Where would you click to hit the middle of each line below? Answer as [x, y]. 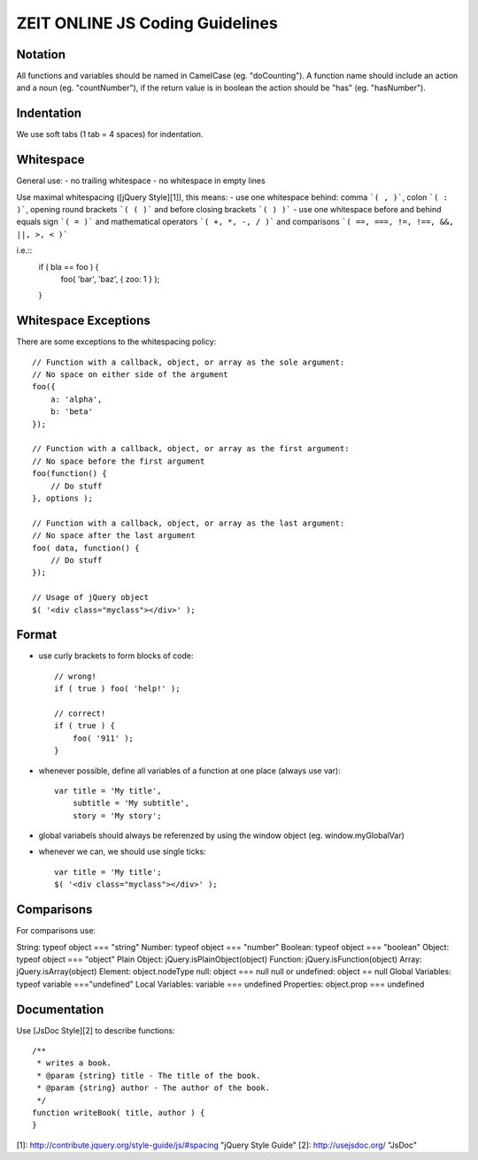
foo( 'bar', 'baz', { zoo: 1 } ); [110, 279]
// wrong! [75, 676]
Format [37, 635]
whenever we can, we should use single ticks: [123, 852]
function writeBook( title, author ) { [119, 1112]
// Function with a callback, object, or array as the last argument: [189, 523]
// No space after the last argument [114, 536]
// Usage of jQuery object [91, 598]
